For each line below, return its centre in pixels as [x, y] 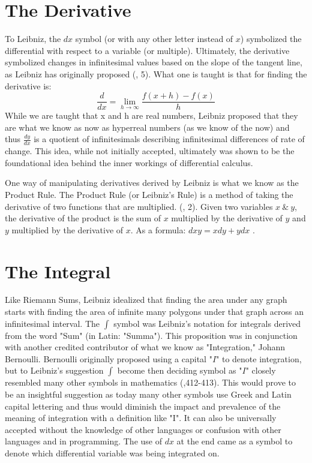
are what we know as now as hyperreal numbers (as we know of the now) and [147, 127]
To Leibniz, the [33, 39]
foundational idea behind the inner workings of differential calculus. [129, 162]
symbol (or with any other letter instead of [154, 39]
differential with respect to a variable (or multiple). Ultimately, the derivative [147, 50]
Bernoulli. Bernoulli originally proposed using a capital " [109, 358]
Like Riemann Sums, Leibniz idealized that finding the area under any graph [146, 300]
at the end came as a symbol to [235, 441]
